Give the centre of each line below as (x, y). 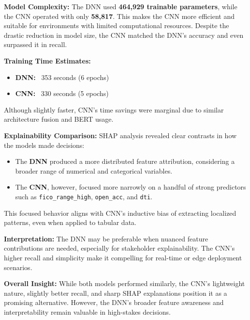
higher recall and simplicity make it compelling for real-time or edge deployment (123, 257)
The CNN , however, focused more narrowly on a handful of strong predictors (131, 187)
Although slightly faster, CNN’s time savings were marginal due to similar (114, 109)
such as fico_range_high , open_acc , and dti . (84, 196)
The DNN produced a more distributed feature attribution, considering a (125, 161)
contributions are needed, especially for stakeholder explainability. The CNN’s (119, 248)
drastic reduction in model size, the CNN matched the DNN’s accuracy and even (124, 35)
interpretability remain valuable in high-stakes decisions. (88, 312)
